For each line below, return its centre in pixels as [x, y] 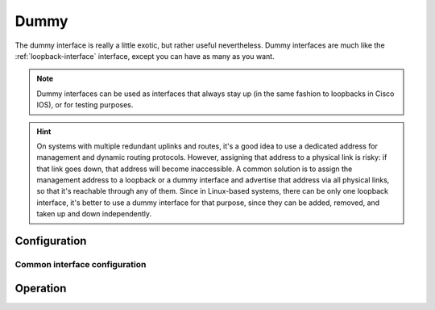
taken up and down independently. [94, 214]
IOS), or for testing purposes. [85, 105]
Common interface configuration [81, 265]
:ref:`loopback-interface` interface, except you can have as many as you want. [145, 56]
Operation [41, 288]
